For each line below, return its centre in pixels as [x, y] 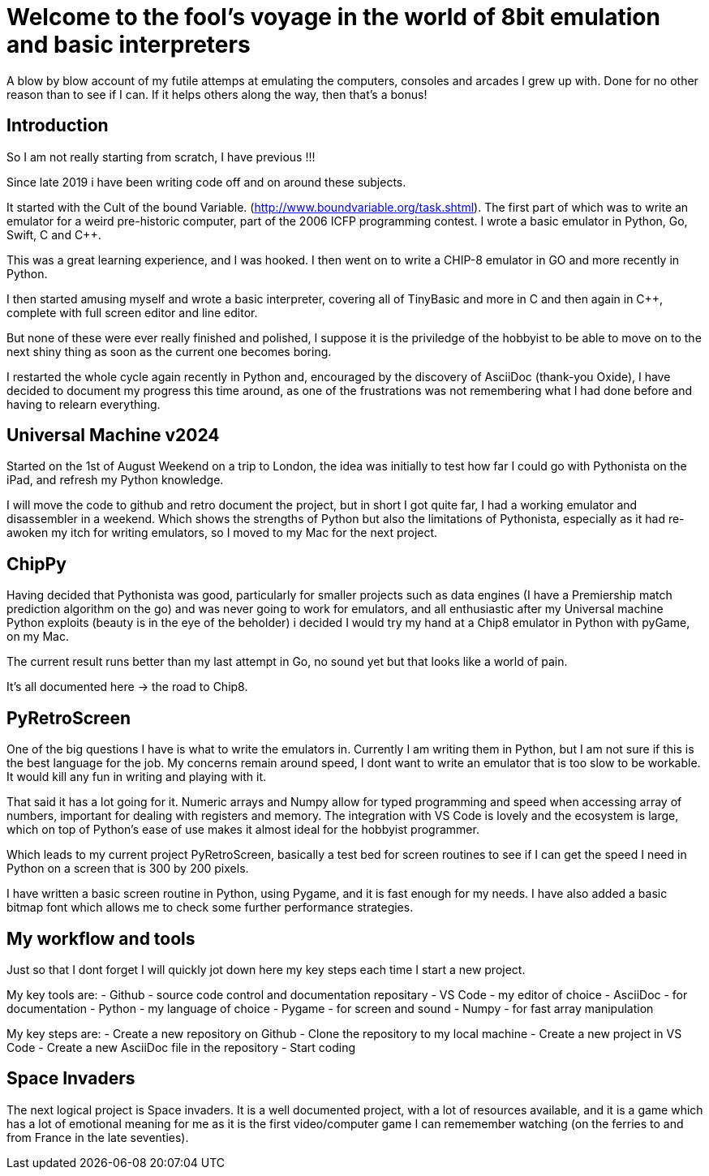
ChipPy [37, 564]
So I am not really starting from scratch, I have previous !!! [161, 157]
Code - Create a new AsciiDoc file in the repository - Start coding [181, 1047]
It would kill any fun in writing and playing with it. [137, 777]
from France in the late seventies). [98, 1137]
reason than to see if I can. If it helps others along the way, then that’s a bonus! [217, 94]
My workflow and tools [101, 938]
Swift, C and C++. [54, 234]
